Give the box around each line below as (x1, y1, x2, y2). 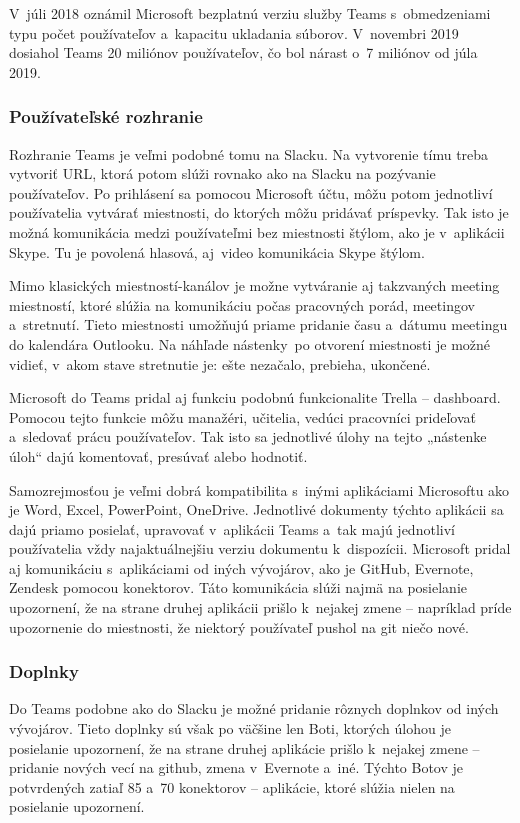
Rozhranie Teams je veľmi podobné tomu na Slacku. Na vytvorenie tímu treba (9, 143, 489, 164)
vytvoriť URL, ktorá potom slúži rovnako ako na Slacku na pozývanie (9, 163, 436, 184)
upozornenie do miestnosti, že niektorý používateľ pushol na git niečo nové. (9, 616, 469, 637)
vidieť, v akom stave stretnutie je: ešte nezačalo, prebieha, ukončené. (9, 353, 431, 374)
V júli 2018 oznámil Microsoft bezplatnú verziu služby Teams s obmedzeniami (9, 3, 491, 23)
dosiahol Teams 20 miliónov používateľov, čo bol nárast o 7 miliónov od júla (9, 42, 478, 63)
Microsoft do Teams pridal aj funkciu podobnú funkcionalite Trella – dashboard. (9, 387, 501, 408)
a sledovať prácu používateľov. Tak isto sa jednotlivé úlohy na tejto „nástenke (9, 426, 487, 447)
